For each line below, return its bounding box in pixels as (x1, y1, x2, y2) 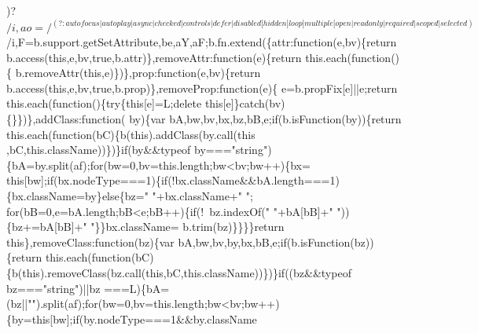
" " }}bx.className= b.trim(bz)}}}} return (83, 218, 285, 235)
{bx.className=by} (6, 187, 102, 203)
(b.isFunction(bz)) (286, 233, 374, 250)
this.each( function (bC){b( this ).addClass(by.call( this (6, 126, 256, 142)
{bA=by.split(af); (6, 156, 90, 173)
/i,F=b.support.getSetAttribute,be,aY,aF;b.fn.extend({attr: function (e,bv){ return (6, 34, 397, 50)
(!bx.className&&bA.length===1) (167, 172, 340, 188)
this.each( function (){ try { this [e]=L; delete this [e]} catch (6, 95, 265, 112)
